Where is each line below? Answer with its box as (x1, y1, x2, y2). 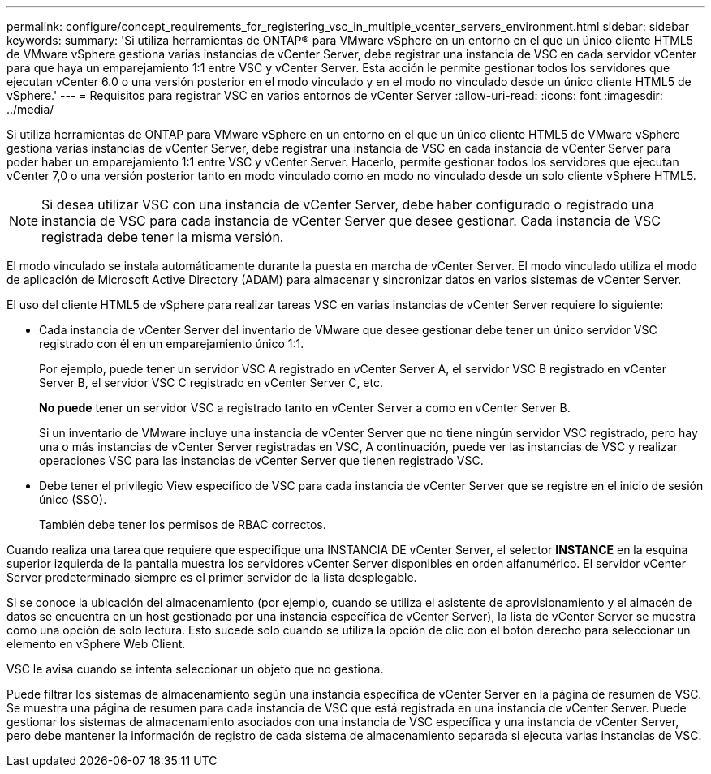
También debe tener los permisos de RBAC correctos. (39, 518, 326, 531)
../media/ (6, 102, 54, 116)
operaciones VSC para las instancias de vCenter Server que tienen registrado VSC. (39, 454, 484, 467)
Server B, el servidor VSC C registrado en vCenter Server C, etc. (39, 376, 383, 389)
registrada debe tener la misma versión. (41, 229, 284, 245)
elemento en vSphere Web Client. (6, 637, 186, 651)
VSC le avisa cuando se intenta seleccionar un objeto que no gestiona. (6, 662, 384, 676)
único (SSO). (39, 492, 107, 506)
